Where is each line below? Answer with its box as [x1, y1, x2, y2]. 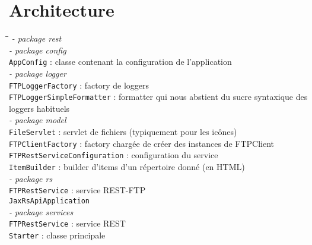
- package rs [9, 172, 53, 184]
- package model [9, 114, 66, 126]
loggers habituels [9, 102, 70, 114]
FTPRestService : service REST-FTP [9, 184, 146, 196]
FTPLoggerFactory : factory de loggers [9, 78, 149, 91]
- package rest [11, 32, 62, 45]
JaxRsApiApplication [9, 196, 90, 205]
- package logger [9, 67, 66, 79]
